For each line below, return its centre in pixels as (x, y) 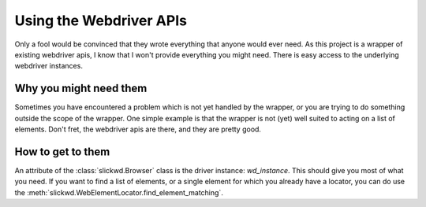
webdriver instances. (49, 66)
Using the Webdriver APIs (101, 20)
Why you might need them (81, 89)
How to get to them (62, 152)
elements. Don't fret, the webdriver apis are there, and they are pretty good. (138, 129)
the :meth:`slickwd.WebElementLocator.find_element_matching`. (119, 192)
